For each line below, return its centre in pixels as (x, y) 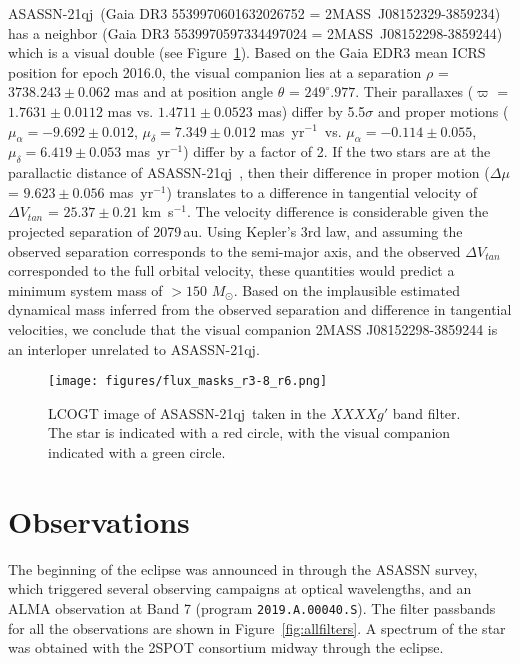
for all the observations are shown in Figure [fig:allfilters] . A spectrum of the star (257, 627)
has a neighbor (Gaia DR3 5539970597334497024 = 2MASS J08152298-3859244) (255, 32)
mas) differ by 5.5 (311, 110)
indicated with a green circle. (137, 451)
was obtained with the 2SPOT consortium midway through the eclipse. (226, 647)
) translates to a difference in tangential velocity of (322, 191)
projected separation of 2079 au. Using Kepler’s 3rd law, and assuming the (235, 230)
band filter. (426, 412)
